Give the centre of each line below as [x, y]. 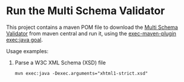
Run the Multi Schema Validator [85, 11]
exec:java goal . [25, 40]
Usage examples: [27, 51]
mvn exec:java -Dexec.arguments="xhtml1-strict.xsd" [81, 73]
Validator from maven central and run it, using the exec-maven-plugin [91, 33]
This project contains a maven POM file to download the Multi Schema [92, 27]
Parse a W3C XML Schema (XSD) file [60, 63]
